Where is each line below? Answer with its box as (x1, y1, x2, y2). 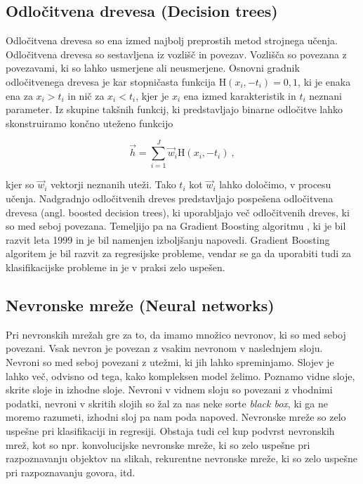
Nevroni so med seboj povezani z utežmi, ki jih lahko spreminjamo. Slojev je (6, 355, 334, 369)
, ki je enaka (298, 74, 351, 89)
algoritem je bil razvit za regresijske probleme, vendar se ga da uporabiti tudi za (6, 246, 352, 261)
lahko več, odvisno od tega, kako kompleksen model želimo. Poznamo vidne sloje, (6, 368, 355, 383)
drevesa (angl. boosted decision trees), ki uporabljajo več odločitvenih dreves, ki (6, 204, 350, 219)
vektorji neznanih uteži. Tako (51, 177, 176, 192)
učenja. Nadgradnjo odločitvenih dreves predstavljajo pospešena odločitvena (6, 191, 334, 206)
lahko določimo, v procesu (219, 177, 331, 192)
